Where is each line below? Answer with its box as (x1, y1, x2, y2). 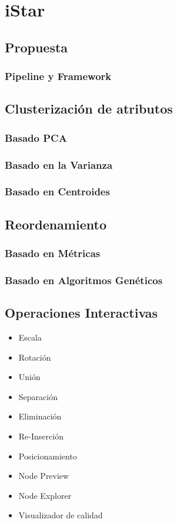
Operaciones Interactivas (5, 304, 158, 322)
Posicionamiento (18, 449, 77, 462)
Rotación (18, 351, 51, 363)
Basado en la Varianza (5, 157, 113, 172)
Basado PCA (5, 130, 67, 145)
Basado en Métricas (5, 246, 101, 261)
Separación (18, 390, 58, 402)
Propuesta (5, 38, 68, 56)
